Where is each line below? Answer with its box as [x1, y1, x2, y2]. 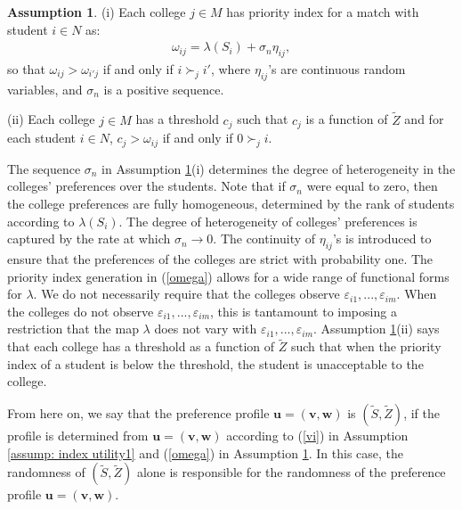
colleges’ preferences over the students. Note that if [7, 177, 286, 195]
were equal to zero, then [306, 177, 438, 195]
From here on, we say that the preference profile [7, 404, 270, 423]
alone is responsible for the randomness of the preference [136, 463, 446, 481]
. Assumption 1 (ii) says [313, 319, 440, 338]
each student [7, 128, 77, 147]
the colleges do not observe [7, 301, 154, 320]
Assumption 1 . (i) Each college [7, 3, 186, 21]
